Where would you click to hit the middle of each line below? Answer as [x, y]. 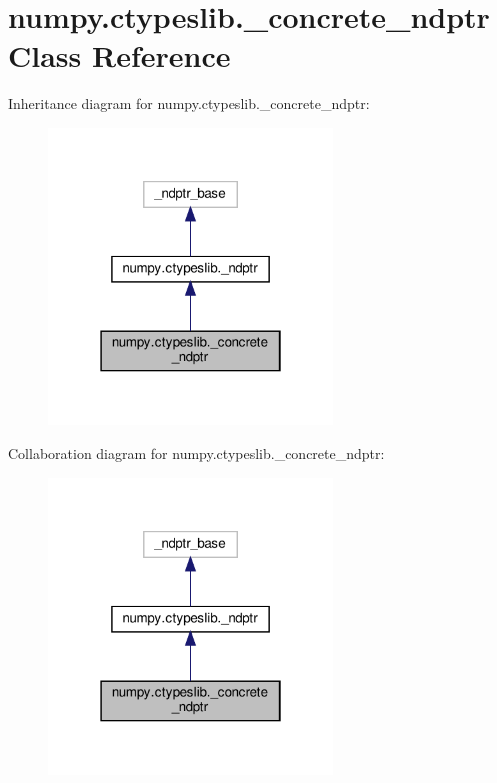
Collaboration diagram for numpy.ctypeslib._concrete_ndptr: [196, 452]
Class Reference [119, 55]
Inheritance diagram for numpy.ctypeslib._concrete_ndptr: [189, 103]
